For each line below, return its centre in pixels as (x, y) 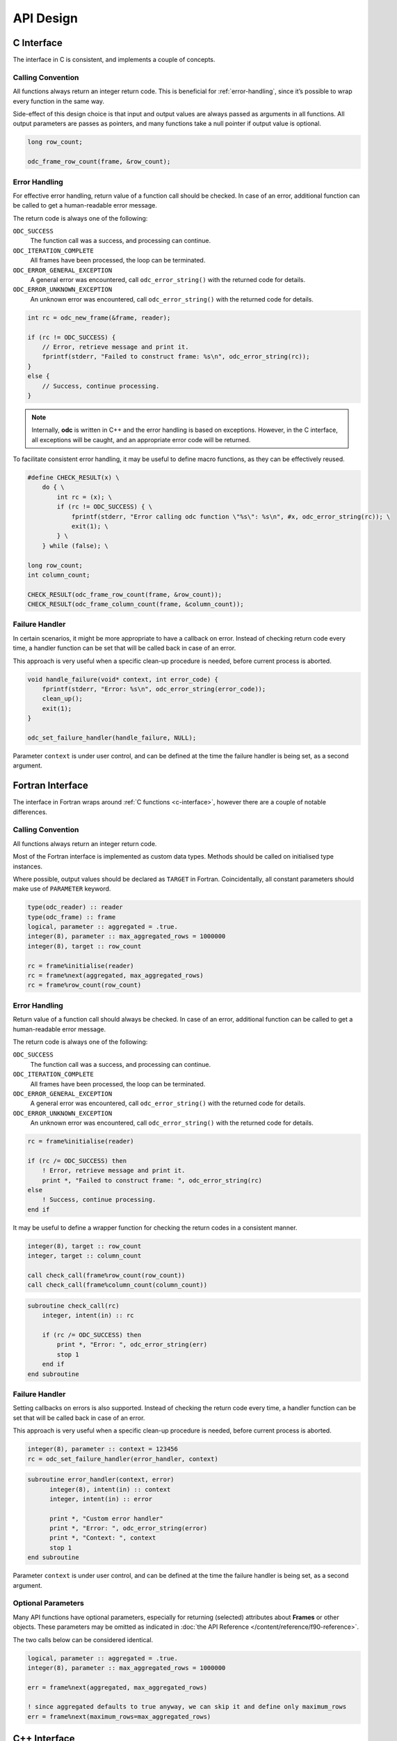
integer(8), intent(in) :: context (110, 1489)
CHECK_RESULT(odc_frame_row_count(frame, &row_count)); (125, 594)
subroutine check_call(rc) (73, 1305)
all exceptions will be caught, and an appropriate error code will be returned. (141, 439)
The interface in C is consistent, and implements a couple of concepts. (114, 60)
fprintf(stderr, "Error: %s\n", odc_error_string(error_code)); (154, 689)
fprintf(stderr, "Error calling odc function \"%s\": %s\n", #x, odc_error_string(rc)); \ (231, 516)
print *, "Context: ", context (103, 1538)
